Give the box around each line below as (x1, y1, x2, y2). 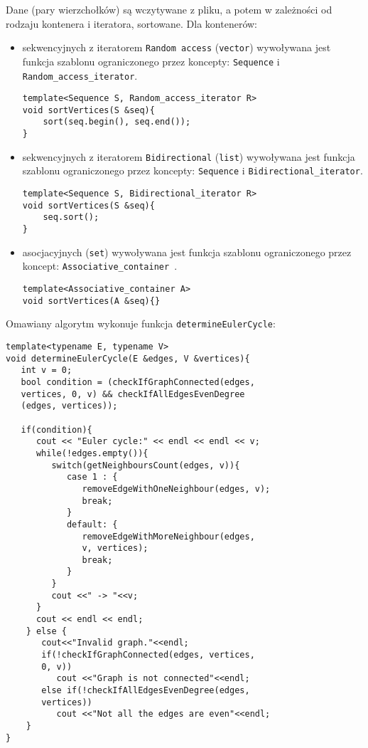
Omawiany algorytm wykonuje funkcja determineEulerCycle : (6, 316, 276, 331)
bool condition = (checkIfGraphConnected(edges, (21, 376, 255, 387)
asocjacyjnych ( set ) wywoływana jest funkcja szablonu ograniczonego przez (22, 244, 352, 259)
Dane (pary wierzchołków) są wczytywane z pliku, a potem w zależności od (6, 2, 332, 16)
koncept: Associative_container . (22, 258, 178, 273)
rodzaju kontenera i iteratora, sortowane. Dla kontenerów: (6, 16, 258, 31)
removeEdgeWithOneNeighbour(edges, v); (82, 483, 271, 494)
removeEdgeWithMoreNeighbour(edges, (82, 531, 255, 542)
